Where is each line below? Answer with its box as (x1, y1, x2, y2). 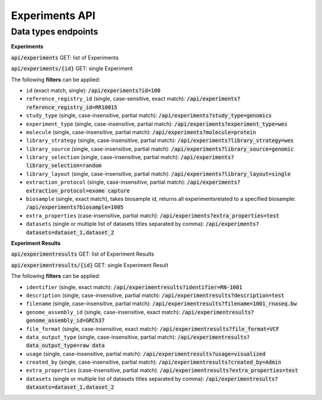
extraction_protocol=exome (26, 187, 105, 194)
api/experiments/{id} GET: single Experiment (11, 65, 133, 72)
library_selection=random (26, 162, 102, 169)
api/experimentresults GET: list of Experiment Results (11, 250, 154, 258)
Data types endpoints (11, 26, 98, 37)
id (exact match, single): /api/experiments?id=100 (26, 86, 161, 94)
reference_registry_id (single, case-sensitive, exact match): (26, 95, 186, 103)
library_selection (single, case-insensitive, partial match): (26, 154, 179, 161)
